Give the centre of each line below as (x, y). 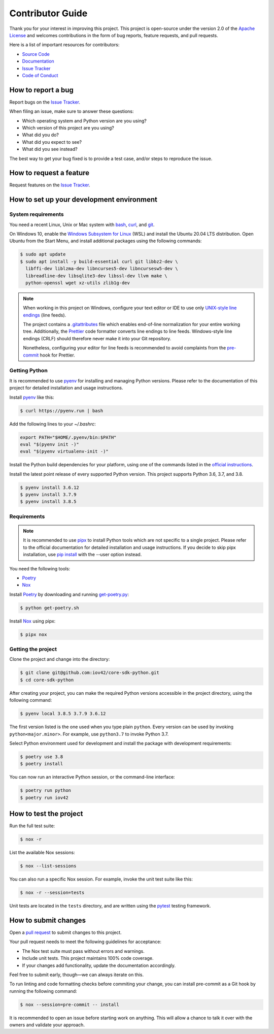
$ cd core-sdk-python (47, 680)
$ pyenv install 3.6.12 (50, 487)
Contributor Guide (48, 13)
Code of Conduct (40, 75)
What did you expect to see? (52, 142)
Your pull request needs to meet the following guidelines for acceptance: (85, 942)
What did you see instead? (50, 149)
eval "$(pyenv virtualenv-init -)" (64, 451)
